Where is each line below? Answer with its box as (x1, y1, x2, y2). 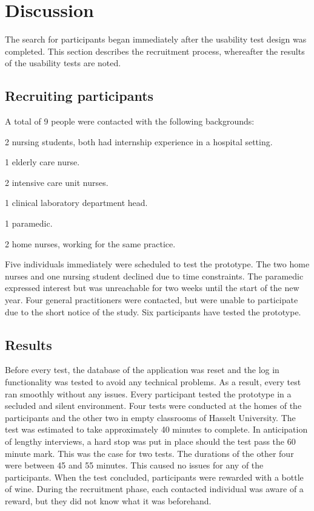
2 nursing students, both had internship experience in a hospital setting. (5, 135, 273, 148)
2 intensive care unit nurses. (5, 176, 109, 188)
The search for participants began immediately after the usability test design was (5, 33, 307, 46)
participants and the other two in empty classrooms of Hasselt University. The (5, 411, 296, 424)
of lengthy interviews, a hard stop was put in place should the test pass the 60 (5, 435, 296, 447)
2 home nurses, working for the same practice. (5, 237, 176, 250)
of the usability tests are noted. (5, 57, 121, 69)
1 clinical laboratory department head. (5, 196, 148, 209)
